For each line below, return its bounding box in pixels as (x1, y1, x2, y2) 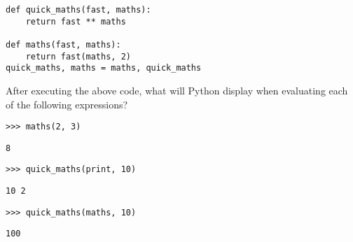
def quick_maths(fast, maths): (6, 5, 151, 15)
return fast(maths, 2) (25, 51, 131, 62)
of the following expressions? (6, 97, 128, 111)
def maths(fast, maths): (6, 39, 121, 50)
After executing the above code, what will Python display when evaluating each (6, 83, 348, 97)
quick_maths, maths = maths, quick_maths (6, 63, 202, 73)
